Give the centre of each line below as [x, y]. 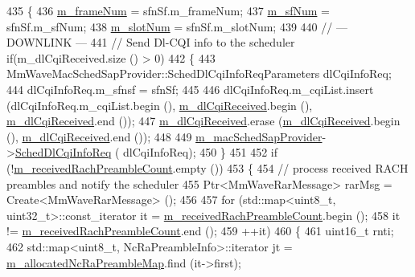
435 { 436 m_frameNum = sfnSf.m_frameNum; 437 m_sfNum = [168, 10]
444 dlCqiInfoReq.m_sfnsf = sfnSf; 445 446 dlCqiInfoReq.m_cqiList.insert [190, 89]
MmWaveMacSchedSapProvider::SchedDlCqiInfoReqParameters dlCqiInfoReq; [199, 73]
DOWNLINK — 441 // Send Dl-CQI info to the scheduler [151, 42]
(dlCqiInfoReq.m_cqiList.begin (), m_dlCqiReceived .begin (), [160, 105]
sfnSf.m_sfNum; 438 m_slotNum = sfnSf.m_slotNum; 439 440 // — [177, 26]
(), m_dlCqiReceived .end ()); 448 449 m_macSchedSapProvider [164, 136]
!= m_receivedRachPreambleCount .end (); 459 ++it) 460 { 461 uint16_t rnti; [200, 231]
